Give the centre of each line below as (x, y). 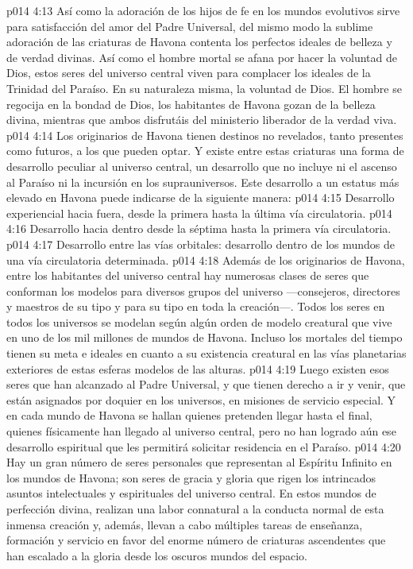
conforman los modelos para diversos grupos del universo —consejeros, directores (203, 290)
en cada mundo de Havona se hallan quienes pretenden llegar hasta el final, (189, 415)
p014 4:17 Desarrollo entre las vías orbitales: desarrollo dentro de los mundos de (201, 244)
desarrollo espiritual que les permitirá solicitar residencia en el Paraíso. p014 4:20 (204, 446)
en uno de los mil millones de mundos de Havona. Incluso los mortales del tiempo (205, 337)
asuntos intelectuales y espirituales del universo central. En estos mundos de (191, 493)
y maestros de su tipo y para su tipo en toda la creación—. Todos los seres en (196, 306)
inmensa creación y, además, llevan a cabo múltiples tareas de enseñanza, (185, 524)
